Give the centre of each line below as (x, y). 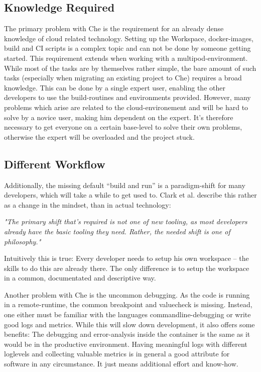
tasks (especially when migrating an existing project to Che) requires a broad (123, 78)
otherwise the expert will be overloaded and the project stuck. (99, 136)
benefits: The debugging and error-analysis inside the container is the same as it (127, 334)
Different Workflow (55, 164)
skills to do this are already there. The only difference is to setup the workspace (127, 268)
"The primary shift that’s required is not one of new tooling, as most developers (126, 221)
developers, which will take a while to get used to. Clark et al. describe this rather (130, 195)
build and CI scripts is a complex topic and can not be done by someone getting (127, 48)
